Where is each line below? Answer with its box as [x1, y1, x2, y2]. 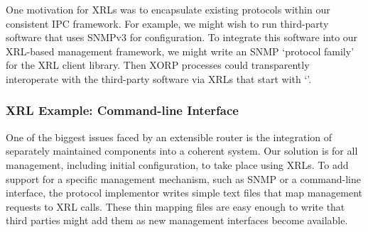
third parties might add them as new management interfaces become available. [6, 213, 348, 228]
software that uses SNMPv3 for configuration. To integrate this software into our [6, 30, 358, 45]
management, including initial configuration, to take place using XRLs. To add [6, 157, 349, 172]
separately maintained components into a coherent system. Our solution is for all [6, 143, 358, 158]
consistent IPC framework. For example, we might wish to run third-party [6, 16, 329, 31]
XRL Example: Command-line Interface [6, 101, 239, 119]
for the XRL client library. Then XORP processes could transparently [6, 57, 310, 72]
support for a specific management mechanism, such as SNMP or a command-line [6, 171, 361, 186]
